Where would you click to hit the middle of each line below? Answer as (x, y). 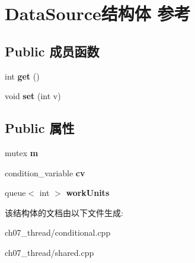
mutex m (22, 152)
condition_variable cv (45, 172)
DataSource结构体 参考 (98, 13)
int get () (22, 76)
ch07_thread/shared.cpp (49, 252)
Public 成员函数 (52, 51)
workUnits (88, 193)
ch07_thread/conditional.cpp (58, 232)
